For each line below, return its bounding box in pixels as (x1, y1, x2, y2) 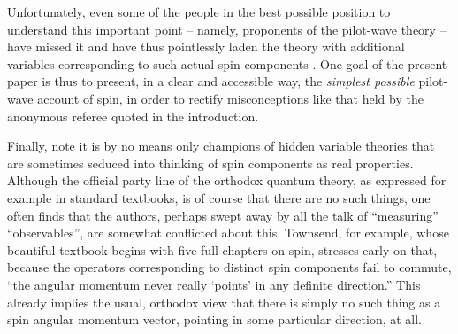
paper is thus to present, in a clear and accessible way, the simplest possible (7, 72, 415, 90)
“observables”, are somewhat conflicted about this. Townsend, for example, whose (7, 223, 449, 242)
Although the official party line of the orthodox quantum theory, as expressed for (7, 171, 447, 190)
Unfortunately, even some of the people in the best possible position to (7, 3, 391, 20)
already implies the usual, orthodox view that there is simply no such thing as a (7, 292, 441, 311)
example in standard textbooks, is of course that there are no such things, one (7, 188, 431, 206)
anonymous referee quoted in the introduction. (7, 106, 259, 125)
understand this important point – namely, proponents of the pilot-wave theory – (7, 19, 447, 38)
